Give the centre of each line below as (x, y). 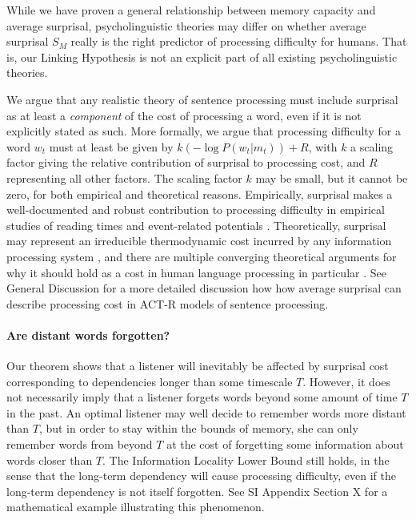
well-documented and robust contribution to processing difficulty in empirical (196, 210)
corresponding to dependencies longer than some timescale (150, 381)
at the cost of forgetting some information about (285, 444)
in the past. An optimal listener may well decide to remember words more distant (206, 412)
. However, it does (347, 381)
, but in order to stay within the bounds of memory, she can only (198, 428)
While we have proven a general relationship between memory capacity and (191, 10)
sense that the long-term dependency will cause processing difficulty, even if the (201, 476)
